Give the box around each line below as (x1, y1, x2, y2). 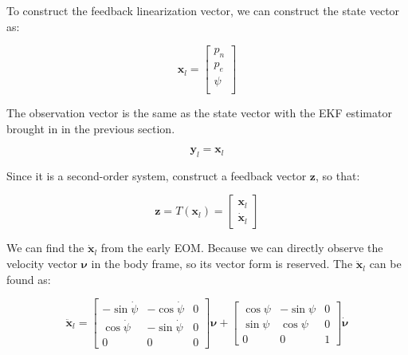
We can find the (6, 239, 84, 256)
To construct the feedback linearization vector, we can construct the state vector (6, 2, 400, 18)
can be (369, 255, 402, 272)
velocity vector (6, 255, 78, 272)
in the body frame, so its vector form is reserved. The (91, 255, 353, 272)
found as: (6, 270, 51, 287)
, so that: (315, 167, 360, 183)
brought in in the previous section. (6, 120, 175, 136)
